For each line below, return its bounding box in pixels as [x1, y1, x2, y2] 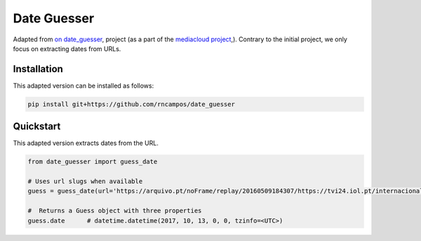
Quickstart [13, 120, 61, 132]
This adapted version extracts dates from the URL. [13, 139, 159, 147]
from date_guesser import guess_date [27, 158, 158, 166]
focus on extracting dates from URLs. [13, 44, 121, 53]
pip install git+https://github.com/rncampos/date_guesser [27, 100, 235, 108]
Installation [13, 63, 63, 75]
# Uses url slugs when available [27, 177, 143, 186]
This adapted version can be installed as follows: [13, 81, 154, 90]
